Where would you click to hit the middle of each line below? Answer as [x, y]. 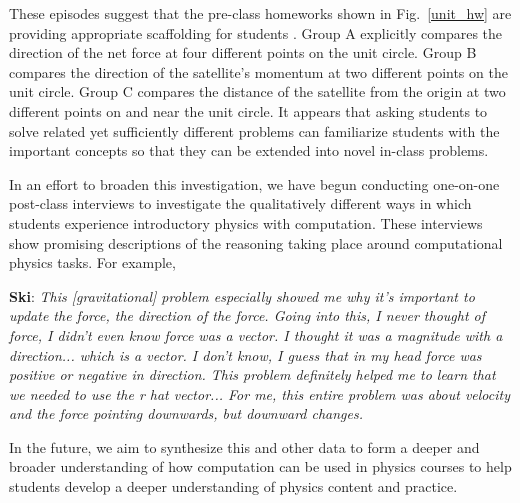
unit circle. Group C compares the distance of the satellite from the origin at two [257, 91]
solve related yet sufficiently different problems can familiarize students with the [254, 130]
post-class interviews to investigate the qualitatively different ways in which [240, 203]
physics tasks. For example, [92, 262]
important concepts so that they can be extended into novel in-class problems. [249, 150]
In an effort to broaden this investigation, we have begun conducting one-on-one [254, 183]
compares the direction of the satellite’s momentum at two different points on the [258, 71]
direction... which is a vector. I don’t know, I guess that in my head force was [245, 354]
